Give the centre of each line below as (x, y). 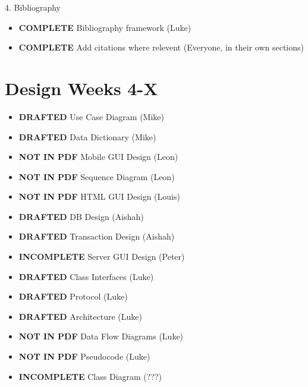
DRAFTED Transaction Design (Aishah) (97, 236)
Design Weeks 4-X (81, 88)
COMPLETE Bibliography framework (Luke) (105, 27)
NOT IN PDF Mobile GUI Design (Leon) (98, 157)
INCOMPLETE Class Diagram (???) (90, 376)
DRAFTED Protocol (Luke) (73, 296)
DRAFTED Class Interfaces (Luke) (86, 276)
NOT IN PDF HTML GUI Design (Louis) (99, 196)
